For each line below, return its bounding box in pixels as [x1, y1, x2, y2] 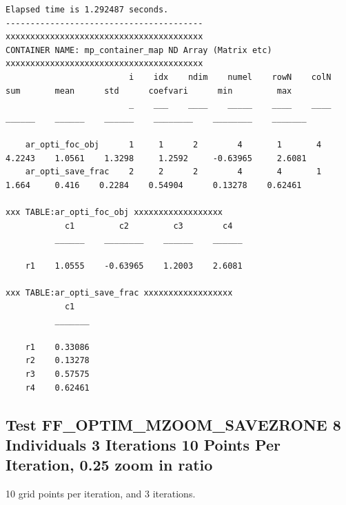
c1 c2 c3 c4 [64, 220, 233, 231]
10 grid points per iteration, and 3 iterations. [6, 486, 196, 501]
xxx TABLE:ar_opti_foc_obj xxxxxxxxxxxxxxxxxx [6, 207, 223, 217]
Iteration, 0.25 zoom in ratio [6, 454, 213, 475]
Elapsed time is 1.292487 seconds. [6, 5, 169, 14]
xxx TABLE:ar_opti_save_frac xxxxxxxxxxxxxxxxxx [6, 288, 233, 298]
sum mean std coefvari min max [6, 85, 292, 96]
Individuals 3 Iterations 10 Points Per [6, 434, 281, 455]
